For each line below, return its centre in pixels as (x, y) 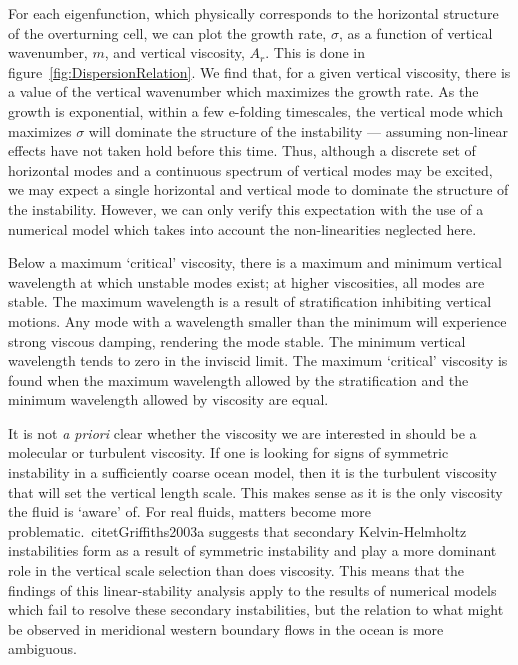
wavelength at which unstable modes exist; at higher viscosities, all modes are (246, 281)
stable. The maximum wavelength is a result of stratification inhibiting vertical (250, 301)
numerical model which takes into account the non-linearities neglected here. (242, 228)
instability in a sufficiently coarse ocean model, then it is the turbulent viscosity (252, 472)
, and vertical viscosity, (174, 52)
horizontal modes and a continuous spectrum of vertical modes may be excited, (250, 169)
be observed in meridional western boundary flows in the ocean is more (226, 628)
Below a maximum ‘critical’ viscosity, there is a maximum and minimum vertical (255, 262)
